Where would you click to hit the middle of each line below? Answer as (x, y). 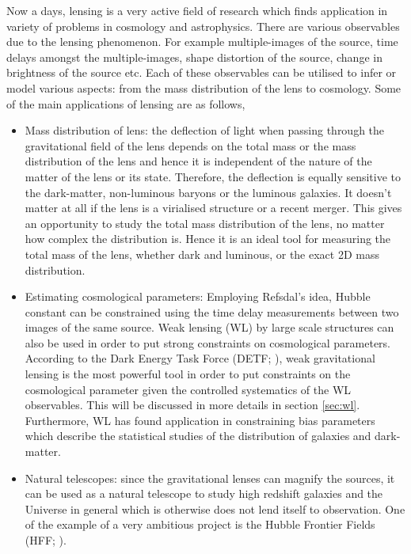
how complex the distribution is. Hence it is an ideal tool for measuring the (208, 239)
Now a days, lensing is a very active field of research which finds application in (197, 10)
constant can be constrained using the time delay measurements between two (212, 311)
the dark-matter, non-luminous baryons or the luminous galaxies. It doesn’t (208, 192)
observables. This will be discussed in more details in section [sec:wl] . (192, 405)
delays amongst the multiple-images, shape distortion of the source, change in (194, 57)
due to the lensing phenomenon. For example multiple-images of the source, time (202, 42)
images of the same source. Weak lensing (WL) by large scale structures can (209, 327)
